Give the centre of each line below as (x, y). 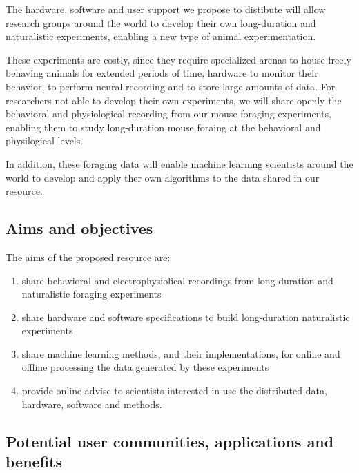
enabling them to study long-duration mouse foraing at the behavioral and (163, 127)
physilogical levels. (45, 141)
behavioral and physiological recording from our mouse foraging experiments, (168, 114)
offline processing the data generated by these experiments (145, 367)
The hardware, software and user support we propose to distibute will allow (166, 9)
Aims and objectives (79, 228)
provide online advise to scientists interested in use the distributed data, (174, 390)
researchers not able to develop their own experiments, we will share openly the (174, 100)
